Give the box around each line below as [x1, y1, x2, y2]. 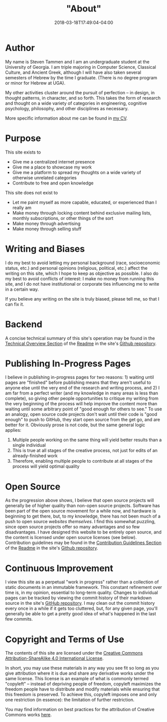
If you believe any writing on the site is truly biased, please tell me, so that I [5, 296, 160, 302]
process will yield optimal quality [12, 463, 80, 469]
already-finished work [12, 453, 58, 459]
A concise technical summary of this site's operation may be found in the [5, 335, 156, 341]
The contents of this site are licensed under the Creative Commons [5, 650, 143, 656]
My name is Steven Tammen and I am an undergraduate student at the [5, 58, 150, 65]
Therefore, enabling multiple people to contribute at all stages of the [12, 458, 153, 464]
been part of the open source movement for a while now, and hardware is [5, 508, 156, 514]
